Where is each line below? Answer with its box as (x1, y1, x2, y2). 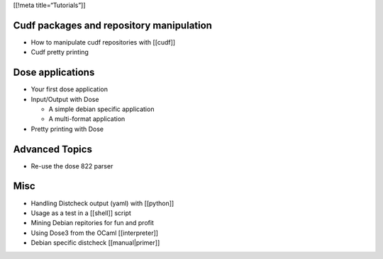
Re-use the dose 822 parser (30, 161, 113, 170)
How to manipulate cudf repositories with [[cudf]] (30, 38, 176, 46)
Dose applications (13, 67, 95, 79)
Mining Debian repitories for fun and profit (30, 219, 154, 227)
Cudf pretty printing (30, 48, 89, 57)
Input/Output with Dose (30, 95, 99, 103)
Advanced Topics (13, 143, 92, 155)
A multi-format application (48, 115, 126, 123)
